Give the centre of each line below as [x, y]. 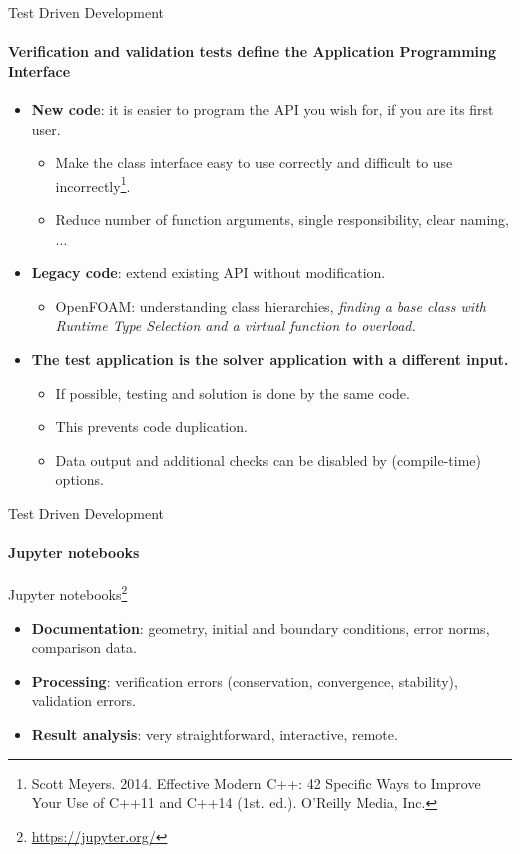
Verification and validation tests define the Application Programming [252, 51]
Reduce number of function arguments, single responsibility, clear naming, [282, 219]
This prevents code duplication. [151, 426]
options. [79, 479]
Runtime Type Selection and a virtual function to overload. [235, 325]
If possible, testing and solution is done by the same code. [232, 392]
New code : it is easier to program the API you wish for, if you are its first [262, 108]
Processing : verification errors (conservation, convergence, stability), [244, 680]
